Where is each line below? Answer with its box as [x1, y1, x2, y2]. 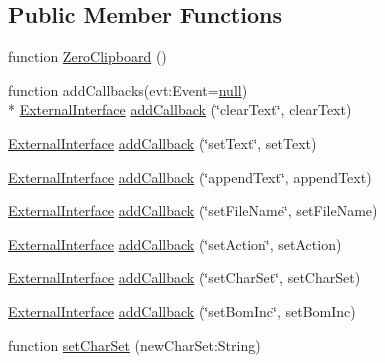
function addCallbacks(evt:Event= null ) [8, 79, 248, 100]
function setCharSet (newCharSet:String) [8, 334, 261, 355]
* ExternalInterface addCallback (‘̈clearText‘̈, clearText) [8, 99, 352, 120]
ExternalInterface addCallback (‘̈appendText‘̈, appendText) [8, 166, 372, 187]
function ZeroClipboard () [8, 46, 167, 67]
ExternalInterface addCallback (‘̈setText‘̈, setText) [8, 132, 317, 153]
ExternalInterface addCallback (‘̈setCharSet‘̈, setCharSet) [8, 267, 361, 288]
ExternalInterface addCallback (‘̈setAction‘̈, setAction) [8, 233, 342, 254]
